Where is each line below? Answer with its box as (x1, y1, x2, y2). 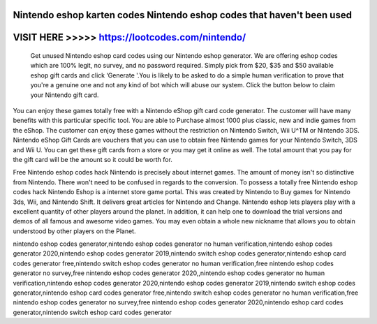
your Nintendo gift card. (30, 91, 99, 99)
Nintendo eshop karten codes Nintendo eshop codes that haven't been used (13, 9, 353, 21)
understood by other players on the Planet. (13, 227, 136, 235)
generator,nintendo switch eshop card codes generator (13, 308, 172, 316)
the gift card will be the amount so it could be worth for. (13, 155, 172, 163)
